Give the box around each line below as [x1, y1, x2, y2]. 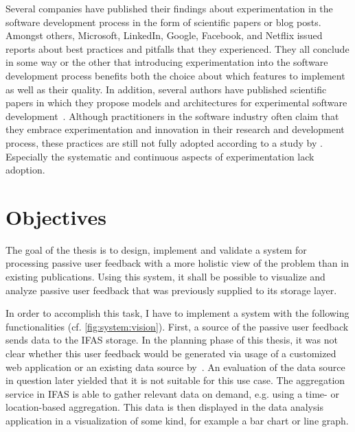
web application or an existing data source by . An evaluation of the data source [5, 359, 345, 374]
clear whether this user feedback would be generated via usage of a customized [5, 346, 336, 360]
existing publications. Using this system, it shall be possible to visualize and [5, 269, 325, 284]
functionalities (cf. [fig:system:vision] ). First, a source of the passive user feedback [5, 319, 349, 333]
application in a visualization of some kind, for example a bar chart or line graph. [5, 413, 349, 427]
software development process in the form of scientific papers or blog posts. [5, 14, 321, 29]
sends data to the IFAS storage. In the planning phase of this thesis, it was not [5, 333, 338, 347]
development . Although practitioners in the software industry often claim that [5, 108, 339, 123]
